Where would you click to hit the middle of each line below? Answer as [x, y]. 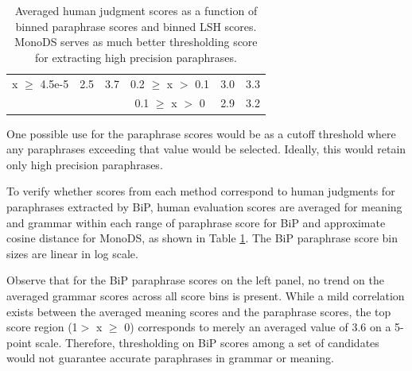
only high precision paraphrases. [85, 164]
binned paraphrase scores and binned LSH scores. [136, 26]
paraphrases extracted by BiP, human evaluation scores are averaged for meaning [204, 206]
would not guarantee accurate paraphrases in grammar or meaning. [170, 358]
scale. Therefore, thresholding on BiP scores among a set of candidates [207, 342]
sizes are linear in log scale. [72, 253]
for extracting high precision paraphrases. [136, 57]
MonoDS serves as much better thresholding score [136, 42]
